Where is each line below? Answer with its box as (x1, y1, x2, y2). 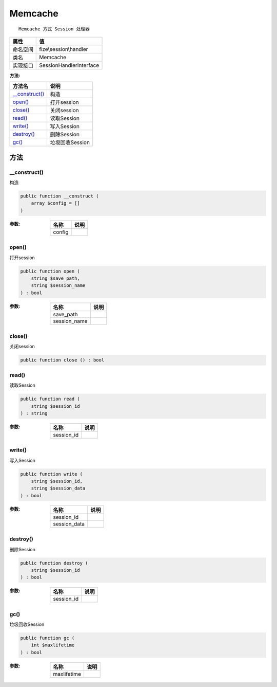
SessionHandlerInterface (39, 62, 100, 69)
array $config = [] (31, 201, 81, 206)
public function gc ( (20, 635, 75, 641)
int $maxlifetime (31, 642, 75, 648)
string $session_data (31, 485, 86, 491)
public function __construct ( (20, 193, 100, 199)
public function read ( (20, 396, 81, 402)
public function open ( (20, 268, 81, 274)
